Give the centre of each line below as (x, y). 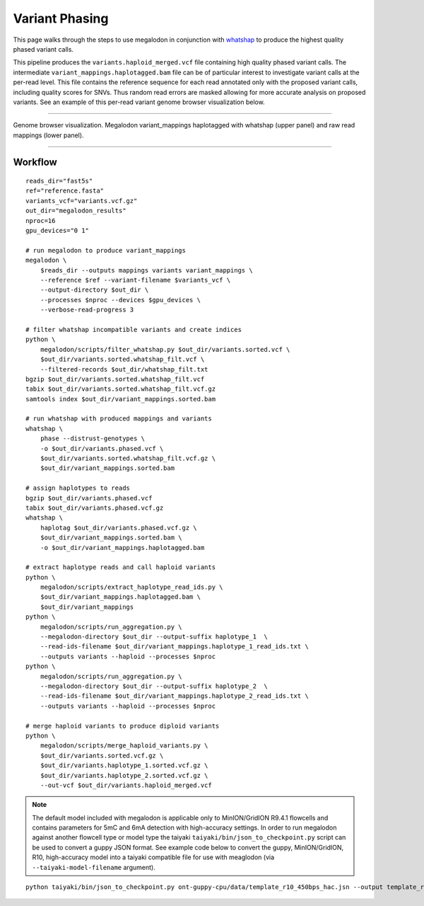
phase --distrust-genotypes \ (92, 438)
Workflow (35, 162)
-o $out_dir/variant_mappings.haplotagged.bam (122, 547)
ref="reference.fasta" (65, 191)
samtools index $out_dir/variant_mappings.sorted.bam (120, 399)
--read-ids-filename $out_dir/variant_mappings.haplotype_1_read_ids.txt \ (174, 647)
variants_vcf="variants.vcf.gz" (82, 201)
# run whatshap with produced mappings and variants (119, 419)
